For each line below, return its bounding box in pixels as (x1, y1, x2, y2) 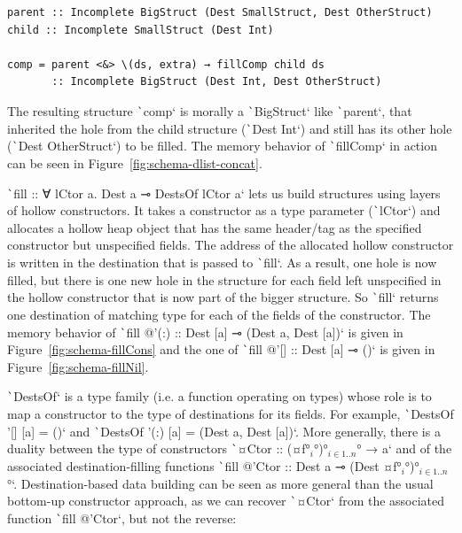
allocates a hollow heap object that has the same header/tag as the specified (7, 218, 422, 236)
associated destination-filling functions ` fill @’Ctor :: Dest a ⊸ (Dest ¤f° (7, 457, 402, 475)
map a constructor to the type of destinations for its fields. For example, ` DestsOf (7, 405, 454, 423)
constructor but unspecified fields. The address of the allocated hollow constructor (7, 236, 454, 254)
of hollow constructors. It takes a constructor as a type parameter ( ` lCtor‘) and (7, 201, 441, 220)
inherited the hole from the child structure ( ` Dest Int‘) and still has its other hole (7, 119, 452, 137)
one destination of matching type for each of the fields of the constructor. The (7, 305, 431, 323)
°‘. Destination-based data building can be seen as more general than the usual (7, 474, 434, 492)
